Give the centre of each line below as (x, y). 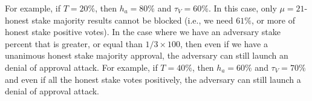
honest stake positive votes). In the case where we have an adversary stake (143, 32)
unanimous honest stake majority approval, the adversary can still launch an (147, 55)
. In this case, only (242, 8)
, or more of (273, 20)
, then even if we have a (224, 43)
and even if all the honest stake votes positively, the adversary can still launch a (153, 79)
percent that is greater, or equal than (74, 43)
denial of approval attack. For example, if (81, 67)
